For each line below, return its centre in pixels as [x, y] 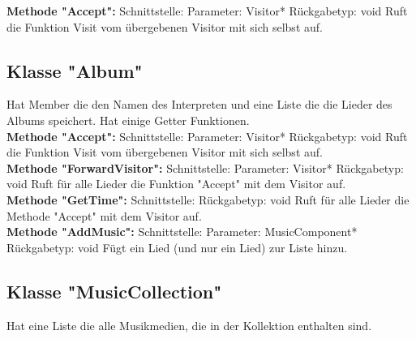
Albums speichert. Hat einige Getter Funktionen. [128, 120]
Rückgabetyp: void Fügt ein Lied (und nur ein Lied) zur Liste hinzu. [177, 247]
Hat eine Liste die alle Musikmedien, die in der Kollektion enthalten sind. [189, 325]
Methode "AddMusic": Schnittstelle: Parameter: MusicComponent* [182, 232]
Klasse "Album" [75, 70]
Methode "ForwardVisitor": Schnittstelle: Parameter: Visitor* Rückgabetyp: [205, 167]
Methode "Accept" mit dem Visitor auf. [104, 215]
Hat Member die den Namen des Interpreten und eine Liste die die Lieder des [199, 104]
